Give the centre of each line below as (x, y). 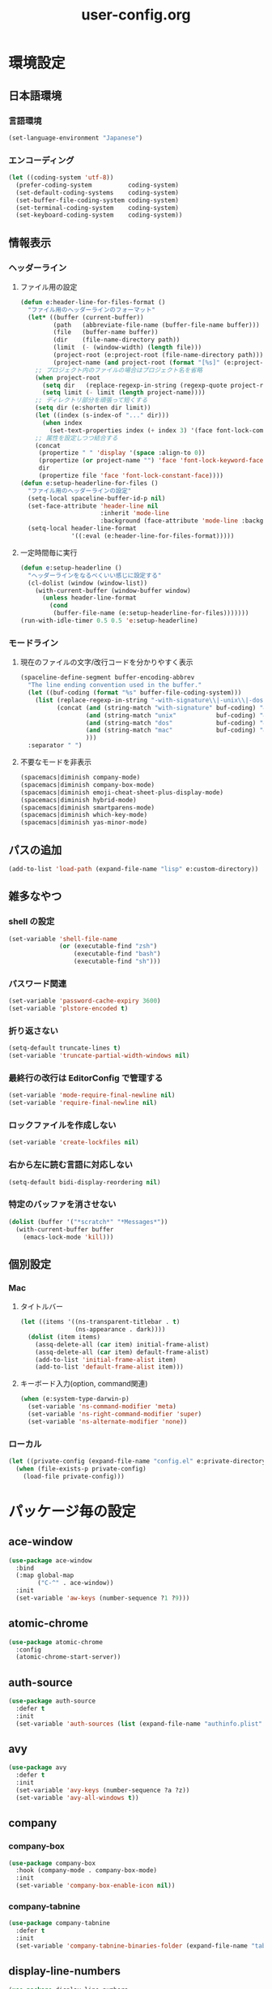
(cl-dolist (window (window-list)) (88, 583)
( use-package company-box (52, 1863)
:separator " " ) (55, 745)
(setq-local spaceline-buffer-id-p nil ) (97, 498)
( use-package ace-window (50, 1560)
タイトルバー (41, 1307)
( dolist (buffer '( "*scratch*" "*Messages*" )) (88, 1222)
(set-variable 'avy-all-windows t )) (77, 1798)
